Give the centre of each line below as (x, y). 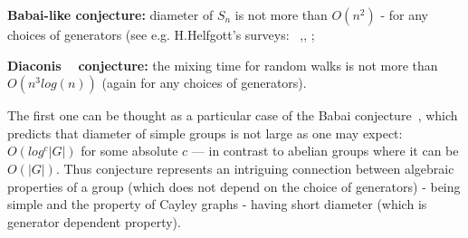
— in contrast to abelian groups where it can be (325, 151)
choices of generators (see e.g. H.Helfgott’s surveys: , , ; (161, 34)
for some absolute (129, 151)
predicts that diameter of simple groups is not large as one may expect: (205, 133)
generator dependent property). (94, 221)
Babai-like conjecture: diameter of (110, 14)
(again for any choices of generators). (204, 83)
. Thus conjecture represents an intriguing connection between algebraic (255, 168)
